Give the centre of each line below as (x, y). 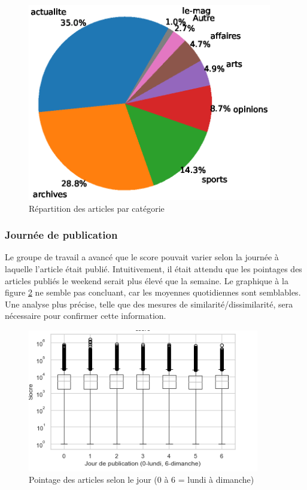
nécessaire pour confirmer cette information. (86, 316)
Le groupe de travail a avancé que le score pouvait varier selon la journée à (142, 257)
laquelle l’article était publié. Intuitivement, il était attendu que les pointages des (153, 268)
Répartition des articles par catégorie (97, 208)
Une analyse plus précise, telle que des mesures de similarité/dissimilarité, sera (149, 304)
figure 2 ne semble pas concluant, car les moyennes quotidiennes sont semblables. (153, 292)
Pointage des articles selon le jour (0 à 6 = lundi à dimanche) (142, 480)
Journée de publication (61, 235)
